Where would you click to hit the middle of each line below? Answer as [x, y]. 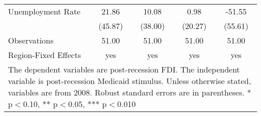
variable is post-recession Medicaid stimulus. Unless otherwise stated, [130, 81]
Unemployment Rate [44, 11]
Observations [31, 40]
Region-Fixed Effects [45, 55]
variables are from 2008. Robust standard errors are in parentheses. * [130, 92]
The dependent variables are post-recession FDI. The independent [124, 69]
